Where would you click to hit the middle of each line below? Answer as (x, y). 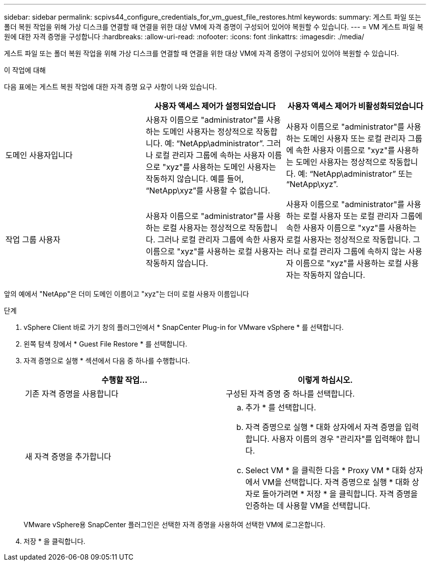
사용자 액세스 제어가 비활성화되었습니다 (355, 106)
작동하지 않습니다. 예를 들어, (195, 179)
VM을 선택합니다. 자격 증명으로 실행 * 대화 (336, 482)
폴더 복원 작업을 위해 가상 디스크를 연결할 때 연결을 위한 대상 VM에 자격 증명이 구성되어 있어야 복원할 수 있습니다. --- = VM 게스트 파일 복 (214, 27)
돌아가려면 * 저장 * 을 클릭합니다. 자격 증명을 (340, 494)
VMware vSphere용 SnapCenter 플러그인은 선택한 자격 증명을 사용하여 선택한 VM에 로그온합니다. (175, 525)
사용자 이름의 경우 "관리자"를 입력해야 (337, 439)
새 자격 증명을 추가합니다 (68, 457)
